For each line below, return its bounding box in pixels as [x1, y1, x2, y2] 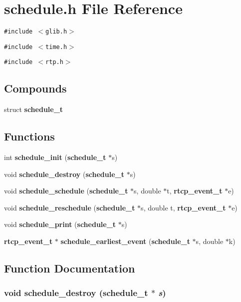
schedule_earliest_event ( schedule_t [60, 236, 190, 246]
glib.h [45, 28, 67, 35]
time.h [45, 43, 67, 50]
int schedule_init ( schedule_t [4, 152, 106, 162]
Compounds [4, 80, 67, 96]
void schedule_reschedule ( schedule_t [4, 202, 135, 212]
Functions [4, 128, 55, 144]
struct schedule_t [4, 104, 63, 114]
